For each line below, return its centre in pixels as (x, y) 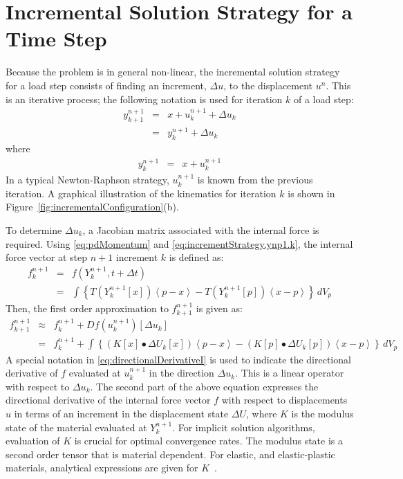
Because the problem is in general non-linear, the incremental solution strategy (173, 72)
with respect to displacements (284, 400)
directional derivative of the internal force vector (108, 400)
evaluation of (33, 441)
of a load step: (324, 99)
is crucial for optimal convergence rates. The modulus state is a (209, 441)
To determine (34, 230)
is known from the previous (255, 180)
